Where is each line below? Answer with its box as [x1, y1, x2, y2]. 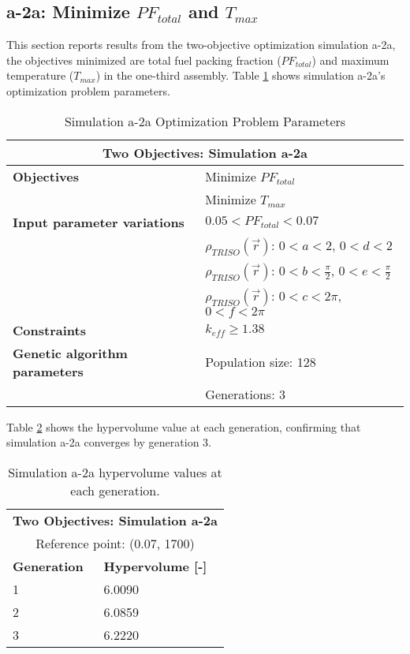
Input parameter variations [13, 212, 184, 231]
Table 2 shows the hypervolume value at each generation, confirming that [6, 418, 361, 435]
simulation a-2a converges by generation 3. [6, 434, 211, 450]
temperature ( [6, 67, 74, 84]
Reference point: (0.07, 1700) [35, 533, 195, 552]
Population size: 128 [205, 353, 316, 372]
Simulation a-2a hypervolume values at [8, 462, 222, 481]
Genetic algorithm [13, 343, 128, 362]
